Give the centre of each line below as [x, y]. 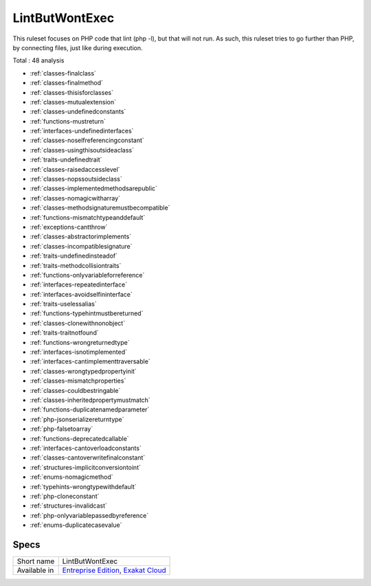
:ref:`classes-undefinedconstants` [78, 112]
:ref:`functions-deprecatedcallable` [80, 438]
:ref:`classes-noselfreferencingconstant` [87, 140]
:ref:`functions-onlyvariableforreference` [87, 275]
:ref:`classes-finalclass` [63, 73]
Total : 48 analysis [38, 60]
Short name [36, 561]
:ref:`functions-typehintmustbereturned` [87, 313]
